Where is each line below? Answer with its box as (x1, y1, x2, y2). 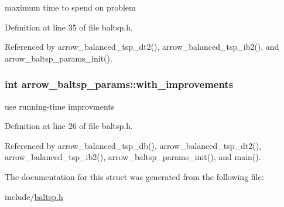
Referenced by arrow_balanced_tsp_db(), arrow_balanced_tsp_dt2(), (5, 139, 262, 151)
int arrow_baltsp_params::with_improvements (5, 77, 234, 91)
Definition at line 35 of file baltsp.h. (5, 21, 133, 33)
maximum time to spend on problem (5, 1, 136, 13)
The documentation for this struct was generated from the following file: (5, 170, 264, 182)
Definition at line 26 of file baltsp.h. (5, 120, 133, 132)
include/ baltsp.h (5, 190, 63, 202)
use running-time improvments (5, 100, 115, 112)
